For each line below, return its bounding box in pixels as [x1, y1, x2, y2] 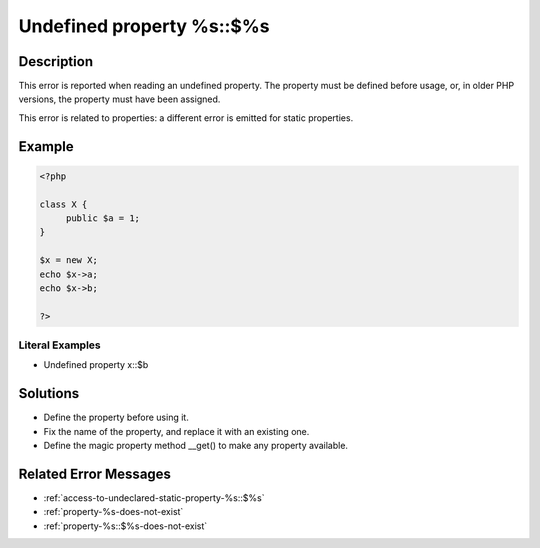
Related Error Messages [18, 465, 172, 482]
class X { [39, 198, 88, 210]
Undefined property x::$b [43, 359, 149, 371]
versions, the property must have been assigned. [18, 93, 221, 105]
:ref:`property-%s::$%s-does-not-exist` [43, 520, 208, 532]
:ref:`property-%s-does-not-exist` [43, 506, 184, 518]
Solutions [18, 385, 80, 402]
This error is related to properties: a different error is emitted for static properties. [18, 111, 354, 124]
